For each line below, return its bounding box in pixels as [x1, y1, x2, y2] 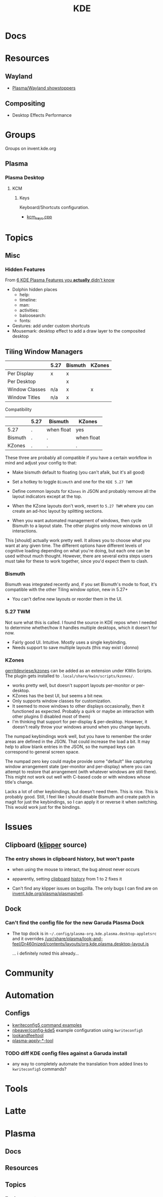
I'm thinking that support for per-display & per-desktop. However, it [12, 719, 147, 724]
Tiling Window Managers [5, 347, 83, 356]
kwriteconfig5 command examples [12, 1022, 82, 1028]
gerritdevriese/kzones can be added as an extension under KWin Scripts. [5, 668, 153, 673]
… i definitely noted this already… [12, 950, 79, 956]
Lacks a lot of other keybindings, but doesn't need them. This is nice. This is [5, 789, 159, 794]
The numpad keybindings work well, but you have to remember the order [5, 734, 152, 739]
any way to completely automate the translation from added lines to [12, 1061, 148, 1067]
